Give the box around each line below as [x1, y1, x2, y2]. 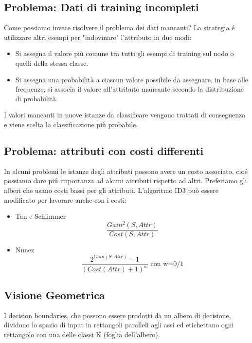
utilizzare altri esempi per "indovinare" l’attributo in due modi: [4, 32, 192, 42]
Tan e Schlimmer [15, 211, 66, 221]
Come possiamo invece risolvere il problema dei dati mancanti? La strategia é [4, 22, 235, 33]
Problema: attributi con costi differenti [4, 143, 204, 158]
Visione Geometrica [4, 287, 105, 302]
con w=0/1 [150, 261, 184, 268]
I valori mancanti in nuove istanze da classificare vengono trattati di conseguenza [4, 110, 246, 120]
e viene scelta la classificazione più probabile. [4, 119, 138, 129]
